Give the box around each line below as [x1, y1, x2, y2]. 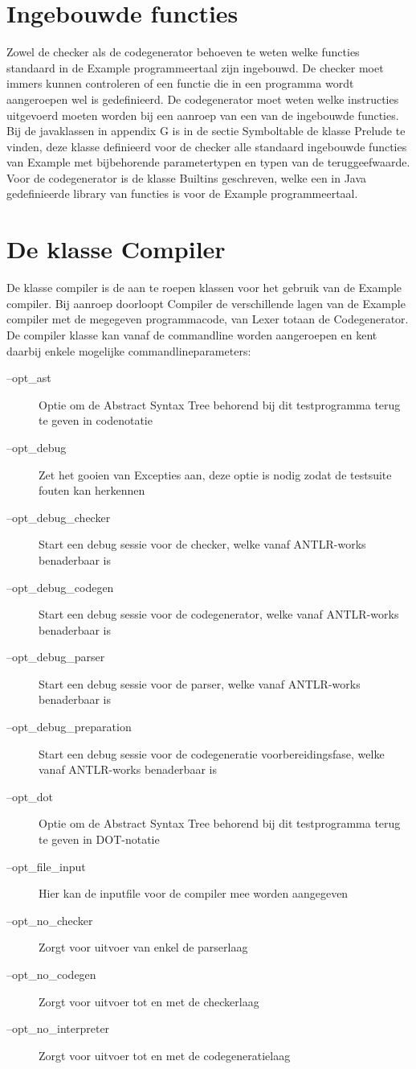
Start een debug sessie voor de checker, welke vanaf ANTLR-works [39, 536, 366, 553]
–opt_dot [6, 787, 53, 804]
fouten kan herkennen [39, 482, 145, 499]
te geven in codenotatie [39, 412, 153, 429]
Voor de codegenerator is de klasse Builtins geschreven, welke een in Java [6, 169, 367, 186]
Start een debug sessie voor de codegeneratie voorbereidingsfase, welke [39, 745, 385, 762]
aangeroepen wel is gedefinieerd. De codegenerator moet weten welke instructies [6, 90, 399, 107]
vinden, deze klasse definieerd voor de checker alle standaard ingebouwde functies [6, 138, 407, 154]
